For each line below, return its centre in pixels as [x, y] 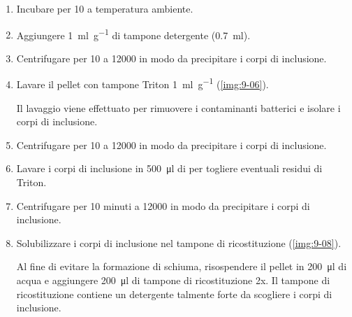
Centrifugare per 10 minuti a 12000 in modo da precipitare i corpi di [163, 205]
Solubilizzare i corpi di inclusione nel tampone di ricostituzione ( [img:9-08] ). [179, 242]
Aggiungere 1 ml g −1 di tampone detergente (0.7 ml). [133, 34]
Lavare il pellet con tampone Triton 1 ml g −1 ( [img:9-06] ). [142, 83]
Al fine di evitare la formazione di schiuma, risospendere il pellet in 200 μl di [182, 266]
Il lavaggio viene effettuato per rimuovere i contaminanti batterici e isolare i [178, 107]
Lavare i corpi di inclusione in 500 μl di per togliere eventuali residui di [169, 168]
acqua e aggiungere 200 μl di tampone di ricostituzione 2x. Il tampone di [173, 280]
